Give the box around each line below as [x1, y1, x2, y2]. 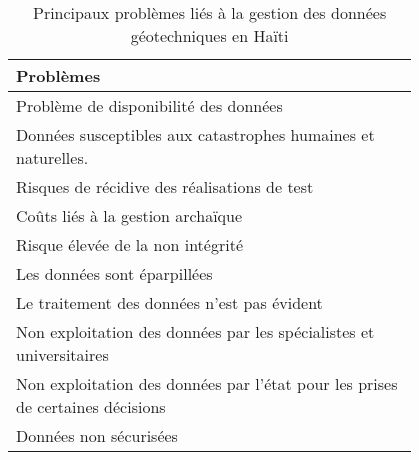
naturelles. [16, 146, 89, 169]
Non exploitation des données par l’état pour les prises [16, 372, 398, 395]
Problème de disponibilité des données [16, 94, 283, 117]
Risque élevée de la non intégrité [16, 233, 243, 256]
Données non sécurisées [16, 424, 178, 447]
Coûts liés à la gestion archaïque [16, 204, 243, 227]
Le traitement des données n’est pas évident [16, 291, 323, 314]
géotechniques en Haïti [130, 24, 289, 47]
